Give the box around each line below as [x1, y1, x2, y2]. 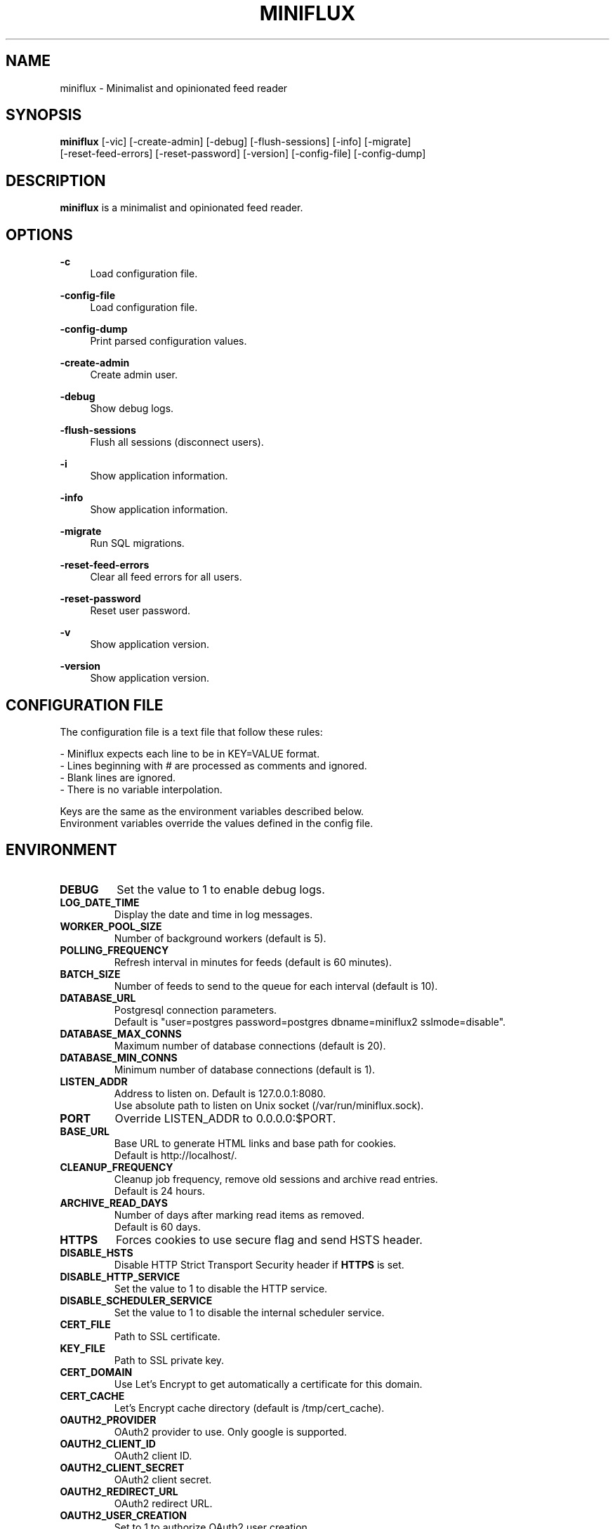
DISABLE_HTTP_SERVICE [60, 1270, 180, 1283]
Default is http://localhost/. [114, 1149, 237, 1161]
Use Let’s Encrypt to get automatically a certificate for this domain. [114, 1377, 423, 1390]
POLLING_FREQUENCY [60, 944, 169, 956]
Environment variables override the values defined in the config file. [60, 816, 373, 829]
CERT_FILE [60, 1318, 111, 1330]
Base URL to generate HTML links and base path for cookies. [114, 1137, 397, 1149]
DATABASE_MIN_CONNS [60, 1051, 178, 1064]
